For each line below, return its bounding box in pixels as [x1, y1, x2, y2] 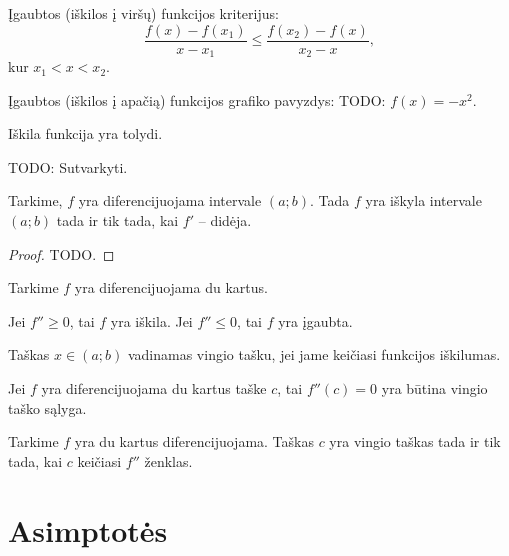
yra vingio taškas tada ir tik [329, 431, 501, 452]
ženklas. [144, 450, 193, 471]
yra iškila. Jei [110, 310, 193, 331]
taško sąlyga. [8, 397, 87, 418]
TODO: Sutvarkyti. [8, 156, 128, 177]
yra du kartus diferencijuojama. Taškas [74, 431, 314, 452]
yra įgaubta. [278, 310, 353, 331]
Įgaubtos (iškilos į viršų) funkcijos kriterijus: [8, 3, 279, 23]
